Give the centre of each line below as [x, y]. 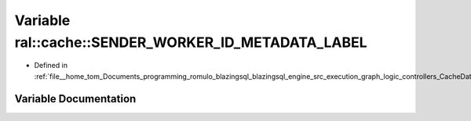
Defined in [51, 66]
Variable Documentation [75, 99]
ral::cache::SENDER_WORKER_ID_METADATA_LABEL [191, 42]
